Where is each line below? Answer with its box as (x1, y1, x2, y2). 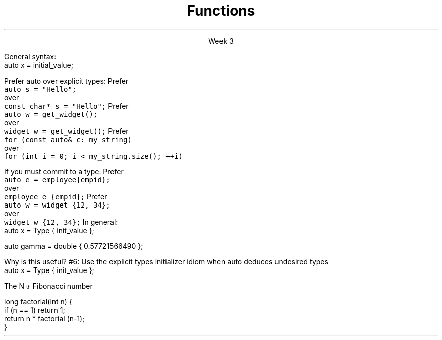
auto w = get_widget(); (4, 110, 98, 118)
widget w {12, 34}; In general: (4, 217, 118, 226)
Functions (187, 2, 255, 19)
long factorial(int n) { (4, 297, 72, 306)
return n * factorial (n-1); (4, 314, 85, 323)
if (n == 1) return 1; (4, 305, 65, 314)
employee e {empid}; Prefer (4, 192, 107, 201)
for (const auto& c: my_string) (4, 135, 132, 144)
